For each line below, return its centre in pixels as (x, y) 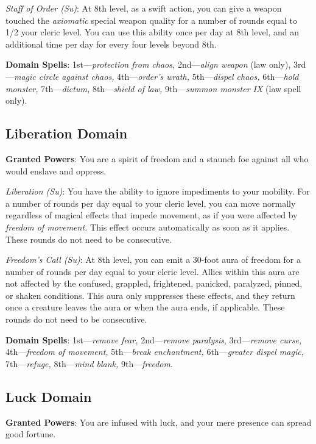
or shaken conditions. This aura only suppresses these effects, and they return (150, 295)
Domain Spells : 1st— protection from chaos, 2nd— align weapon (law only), (148, 64)
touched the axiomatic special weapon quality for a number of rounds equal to (152, 20)
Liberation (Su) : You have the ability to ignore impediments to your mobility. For (158, 191)
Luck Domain (49, 396)
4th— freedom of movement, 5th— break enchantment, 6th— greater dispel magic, (155, 352)
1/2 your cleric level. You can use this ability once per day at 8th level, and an (153, 32)
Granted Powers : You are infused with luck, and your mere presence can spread (159, 422)
